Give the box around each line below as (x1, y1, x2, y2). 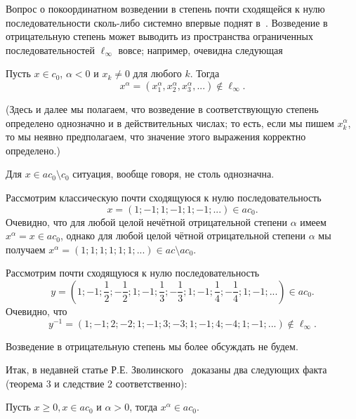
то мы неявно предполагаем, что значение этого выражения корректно (6, 129, 306, 144)
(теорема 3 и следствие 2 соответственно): (6, 375, 187, 390)
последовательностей (6, 42, 95, 57)
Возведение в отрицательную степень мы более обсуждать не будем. (6, 338, 298, 353)
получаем (6, 241, 46, 256)
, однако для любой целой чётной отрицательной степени (60, 228, 306, 243)
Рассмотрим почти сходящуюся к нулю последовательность (6, 265, 260, 280)
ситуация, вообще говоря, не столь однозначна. (72, 166, 275, 181)
